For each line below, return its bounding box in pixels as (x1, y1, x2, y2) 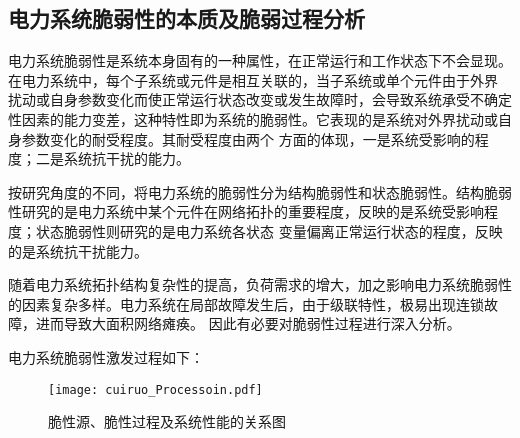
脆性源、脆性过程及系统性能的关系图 (48, 411, 286, 432)
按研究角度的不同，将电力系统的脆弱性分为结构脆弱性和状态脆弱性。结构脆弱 (8, 181, 512, 202)
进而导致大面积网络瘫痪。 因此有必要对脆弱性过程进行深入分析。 (35, 313, 461, 334)
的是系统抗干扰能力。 (8, 240, 148, 261)
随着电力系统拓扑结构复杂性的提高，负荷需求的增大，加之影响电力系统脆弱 (8, 274, 498, 295)
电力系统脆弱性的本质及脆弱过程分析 (8, 3, 365, 34)
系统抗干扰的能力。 (63, 148, 190, 169)
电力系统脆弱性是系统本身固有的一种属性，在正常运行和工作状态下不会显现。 (8, 50, 512, 71)
